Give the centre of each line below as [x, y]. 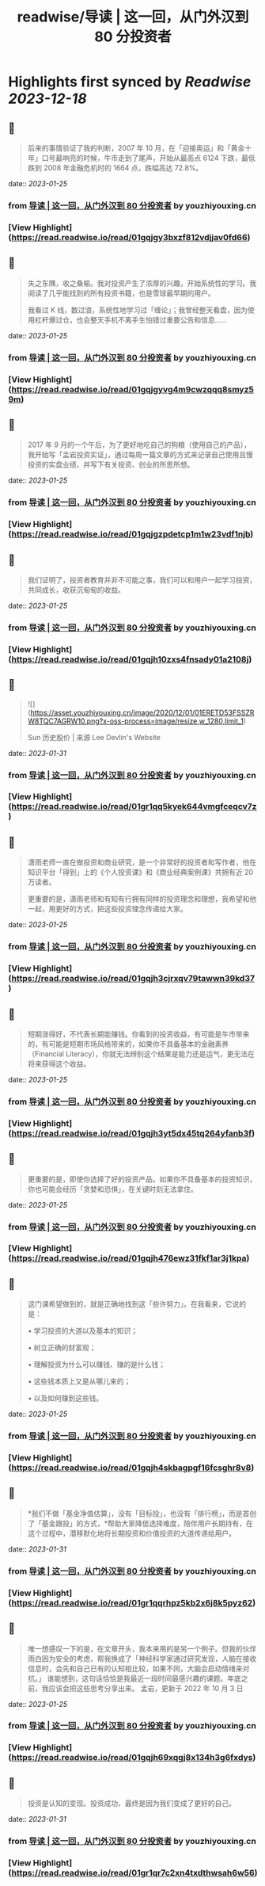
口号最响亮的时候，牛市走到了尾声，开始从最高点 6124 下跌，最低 [148, 158]
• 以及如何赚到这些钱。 [65, 1398]
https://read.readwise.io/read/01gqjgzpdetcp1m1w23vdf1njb [131, 534]
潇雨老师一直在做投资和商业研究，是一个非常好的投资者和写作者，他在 [142, 862]
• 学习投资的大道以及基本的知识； [83, 1331]
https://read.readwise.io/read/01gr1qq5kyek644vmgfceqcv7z [134, 807]
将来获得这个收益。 [59, 1063]
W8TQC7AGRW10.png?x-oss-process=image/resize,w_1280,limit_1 [135, 721]
